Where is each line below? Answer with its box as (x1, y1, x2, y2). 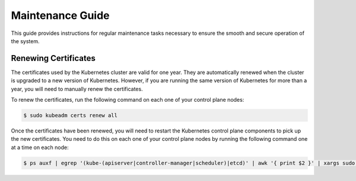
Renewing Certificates (11, 53, 96, 63)
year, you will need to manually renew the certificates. (11, 85, 143, 92)
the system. (11, 37, 40, 44)
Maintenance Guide (11, 9, 110, 22)
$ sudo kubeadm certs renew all (23, 112, 118, 118)
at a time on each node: (11, 144, 69, 151)
